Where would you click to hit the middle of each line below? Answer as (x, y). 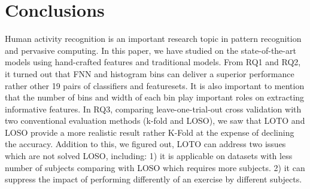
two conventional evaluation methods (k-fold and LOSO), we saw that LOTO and (155, 121)
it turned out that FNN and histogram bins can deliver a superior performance (150, 73)
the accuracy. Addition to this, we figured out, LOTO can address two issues (145, 144)
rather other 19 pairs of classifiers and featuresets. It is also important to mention (155, 85)
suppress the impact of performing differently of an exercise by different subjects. (154, 179)
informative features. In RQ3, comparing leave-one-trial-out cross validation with (153, 109)
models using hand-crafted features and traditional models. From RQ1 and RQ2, (153, 62)
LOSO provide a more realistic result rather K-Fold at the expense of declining (150, 132)
